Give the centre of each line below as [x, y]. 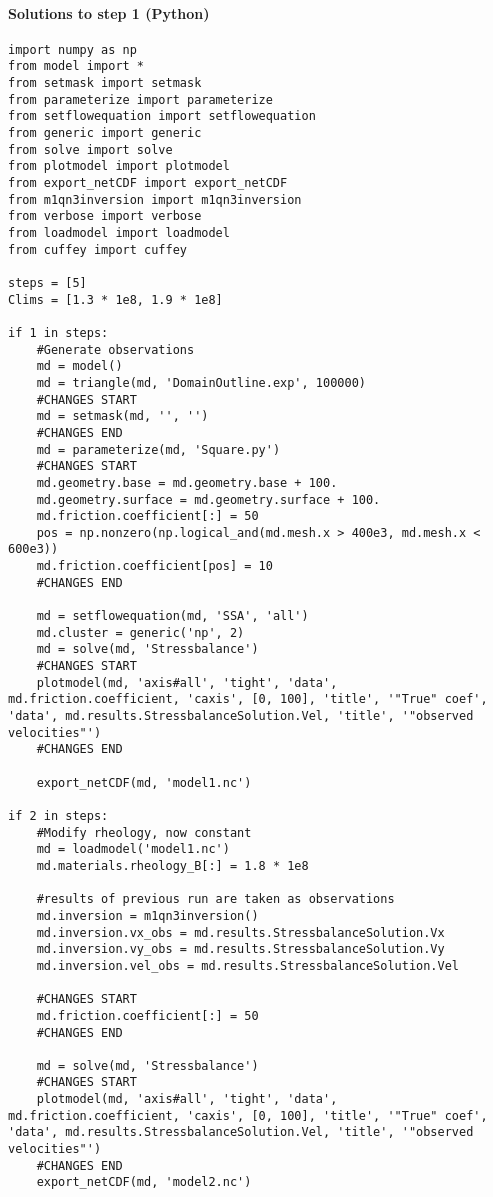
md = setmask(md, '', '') [122, 416]
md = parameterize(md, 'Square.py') [158, 449]
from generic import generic [105, 133]
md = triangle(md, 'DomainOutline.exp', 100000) [201, 382]
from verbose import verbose [105, 216]
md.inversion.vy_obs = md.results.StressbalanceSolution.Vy [240, 949]
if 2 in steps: [58, 815]
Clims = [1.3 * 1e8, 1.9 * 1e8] [115, 299]
